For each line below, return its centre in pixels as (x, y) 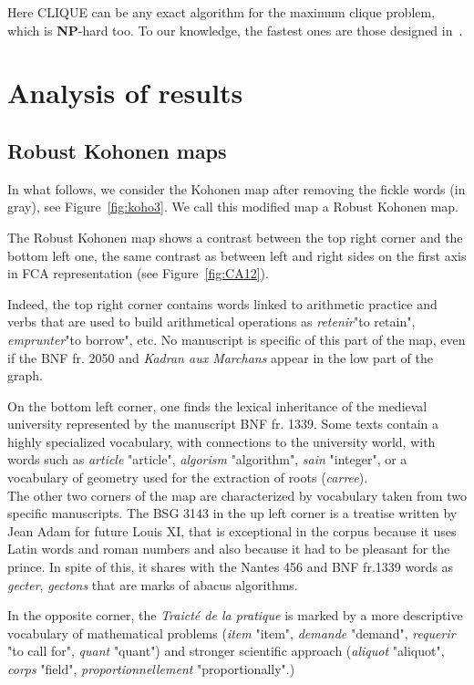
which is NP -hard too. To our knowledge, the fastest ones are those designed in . (235, 30)
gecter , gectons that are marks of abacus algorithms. (153, 584)
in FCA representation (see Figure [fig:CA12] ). (138, 273)
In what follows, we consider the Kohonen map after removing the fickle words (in (237, 188)
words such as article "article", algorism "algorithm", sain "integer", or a (207, 459)
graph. (25, 375)
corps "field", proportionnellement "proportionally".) (151, 669)
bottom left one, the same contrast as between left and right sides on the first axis (237, 255)
